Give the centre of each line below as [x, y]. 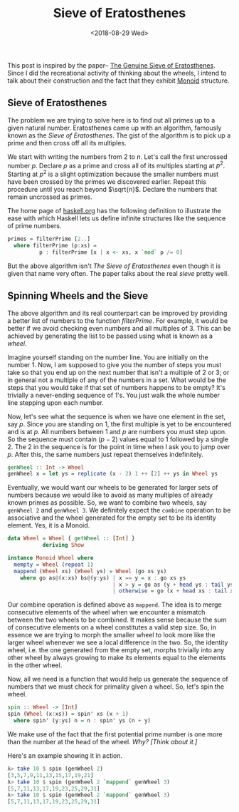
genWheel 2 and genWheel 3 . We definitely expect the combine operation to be [119, 510]
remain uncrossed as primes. [50, 197]
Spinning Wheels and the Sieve [78, 296]
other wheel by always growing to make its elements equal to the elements [117, 658]
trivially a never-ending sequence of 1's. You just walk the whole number [114, 395]
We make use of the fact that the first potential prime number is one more [115, 734]
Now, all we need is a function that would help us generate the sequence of [118, 679]
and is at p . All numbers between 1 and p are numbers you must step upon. [117, 431]
